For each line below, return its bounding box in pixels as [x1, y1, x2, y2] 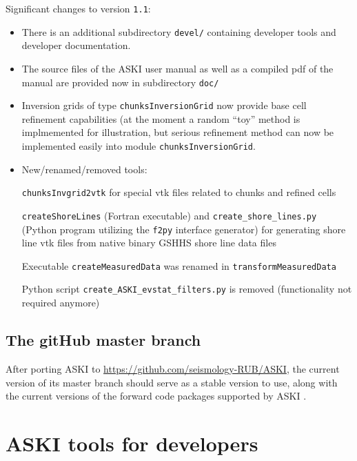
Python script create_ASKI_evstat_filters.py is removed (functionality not [21, 282, 352, 296]
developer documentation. [21, 38, 131, 52]
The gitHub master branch [6, 329, 201, 351]
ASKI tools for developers [6, 429, 258, 457]
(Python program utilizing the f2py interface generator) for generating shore [21, 222, 346, 236]
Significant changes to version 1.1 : [6, 1, 151, 15]
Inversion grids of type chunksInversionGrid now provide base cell [21, 98, 307, 112]
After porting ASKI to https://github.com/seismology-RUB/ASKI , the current [6, 361, 340, 375]
